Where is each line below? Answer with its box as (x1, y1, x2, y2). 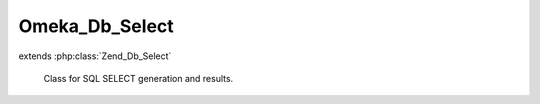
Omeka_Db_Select (18, 15, 174, 37)
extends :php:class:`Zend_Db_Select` (18, 50, 172, 62)
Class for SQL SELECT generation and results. (43, 72, 234, 84)
